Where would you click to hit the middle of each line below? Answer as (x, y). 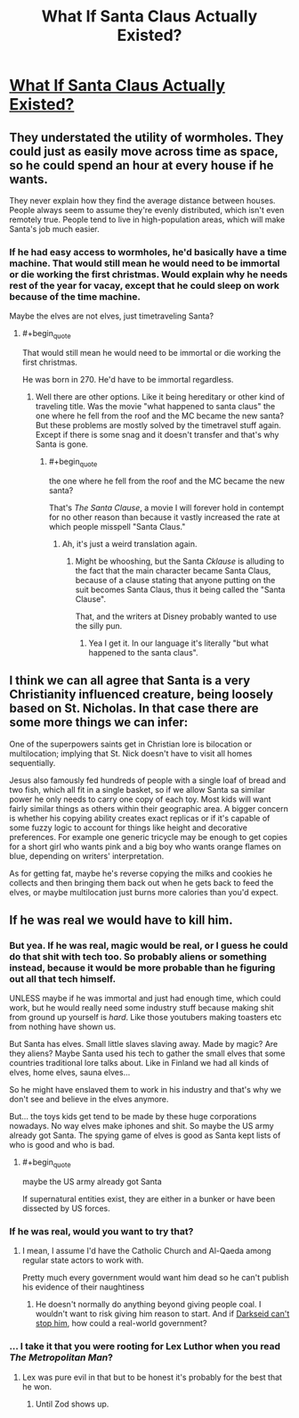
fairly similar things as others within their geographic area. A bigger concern (149, 808)
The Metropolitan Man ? (61, 1357)
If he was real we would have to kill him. (121, 920)
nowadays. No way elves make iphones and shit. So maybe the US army (141, 1126)
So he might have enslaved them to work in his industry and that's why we (145, 1090)
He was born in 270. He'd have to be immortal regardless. (128, 380)
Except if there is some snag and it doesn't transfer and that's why (157, 435)
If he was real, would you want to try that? (101, 1232)
